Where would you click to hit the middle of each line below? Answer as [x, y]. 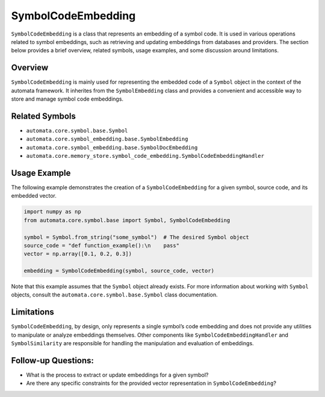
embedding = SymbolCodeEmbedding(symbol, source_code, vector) [119, 271]
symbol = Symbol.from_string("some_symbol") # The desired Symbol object [137, 237]
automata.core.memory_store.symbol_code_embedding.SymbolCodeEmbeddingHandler [145, 156]
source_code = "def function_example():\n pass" [102, 245]
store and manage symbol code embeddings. [67, 99]
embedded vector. [34, 196]
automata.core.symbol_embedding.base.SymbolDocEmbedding [112, 147]
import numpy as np [52, 212]
